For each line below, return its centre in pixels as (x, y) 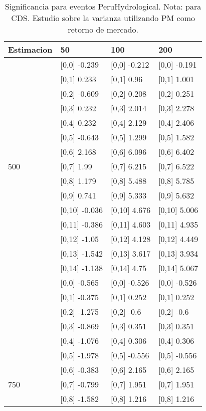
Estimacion (30, 49)
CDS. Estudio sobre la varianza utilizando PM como (103, 18)
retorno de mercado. (103, 29)
